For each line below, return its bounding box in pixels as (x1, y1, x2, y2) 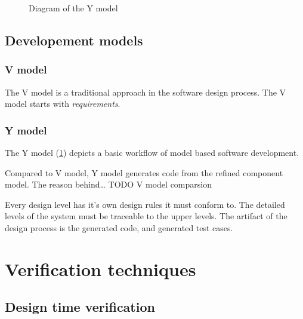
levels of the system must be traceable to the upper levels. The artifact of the (5, 210, 287, 222)
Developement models (5, 30, 143, 49)
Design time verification (5, 297, 155, 316)
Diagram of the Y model (29, 2, 118, 14)
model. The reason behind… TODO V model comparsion (5, 178, 212, 191)
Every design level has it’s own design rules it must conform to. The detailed (5, 198, 285, 210)
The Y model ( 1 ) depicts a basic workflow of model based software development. (5, 146, 299, 158)
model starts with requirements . (5, 97, 120, 110)
